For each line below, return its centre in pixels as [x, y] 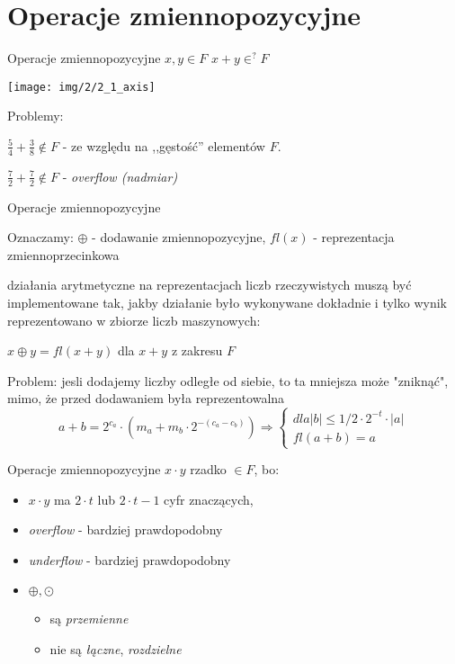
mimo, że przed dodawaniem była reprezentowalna [146, 398]
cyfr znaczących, [209, 499]
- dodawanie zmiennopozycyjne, [179, 237]
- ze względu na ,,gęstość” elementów [164, 145]
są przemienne [89, 619]
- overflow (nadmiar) [120, 176]
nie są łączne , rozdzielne [116, 649]
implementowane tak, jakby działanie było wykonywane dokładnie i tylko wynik [227, 302]
